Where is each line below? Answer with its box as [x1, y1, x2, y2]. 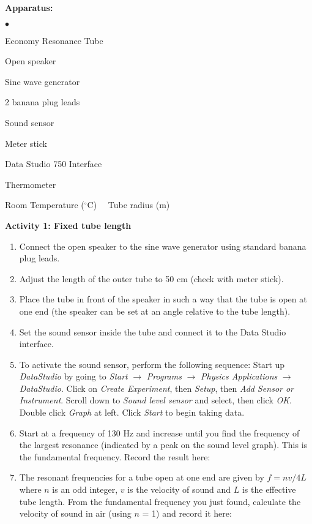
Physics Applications [201, 370, 278, 383]
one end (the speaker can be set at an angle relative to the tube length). [19, 304, 291, 317]
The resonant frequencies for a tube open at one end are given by [19, 471, 264, 484]
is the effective [242, 483, 296, 496]
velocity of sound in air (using [19, 507, 132, 520]
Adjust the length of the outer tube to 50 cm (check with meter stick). [19, 272, 284, 285]
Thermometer [5, 178, 56, 190]
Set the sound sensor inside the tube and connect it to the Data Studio [19, 325, 286, 338]
